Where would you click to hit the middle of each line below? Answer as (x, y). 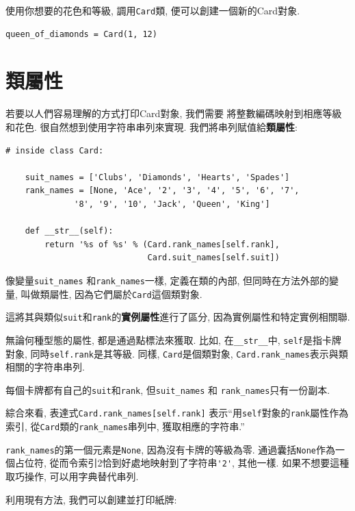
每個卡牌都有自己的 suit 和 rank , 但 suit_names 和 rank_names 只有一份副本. (168, 389)
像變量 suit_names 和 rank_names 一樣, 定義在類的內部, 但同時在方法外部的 (167, 280)
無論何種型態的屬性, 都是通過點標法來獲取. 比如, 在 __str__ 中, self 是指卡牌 (173, 339)
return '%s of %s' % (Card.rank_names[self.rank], (162, 244)
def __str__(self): (69, 231)
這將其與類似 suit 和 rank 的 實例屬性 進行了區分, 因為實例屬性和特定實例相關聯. (178, 317)
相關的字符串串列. (45, 367)
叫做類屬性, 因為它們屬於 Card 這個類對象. (111, 294)
